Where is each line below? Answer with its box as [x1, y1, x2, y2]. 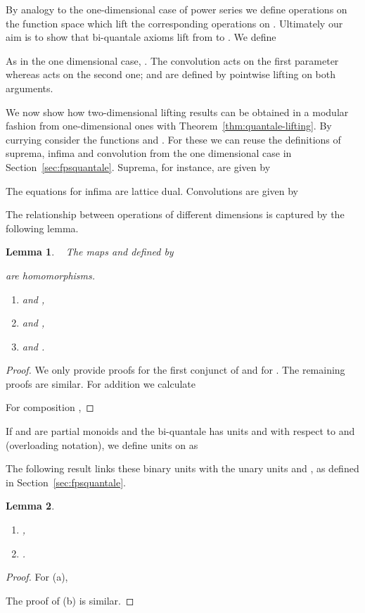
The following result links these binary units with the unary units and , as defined [6, 461, 359, 476]
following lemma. [6, 220, 79, 235]
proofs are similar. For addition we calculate [6, 376, 196, 391]
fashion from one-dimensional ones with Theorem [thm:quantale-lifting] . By [6, 118, 332, 133]
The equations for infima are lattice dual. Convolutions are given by [6, 183, 299, 198]
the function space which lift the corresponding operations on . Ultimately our [6, 15, 343, 30]
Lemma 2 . [6, 498, 55, 513]
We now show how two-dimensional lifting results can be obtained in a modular [6, 104, 349, 119]
